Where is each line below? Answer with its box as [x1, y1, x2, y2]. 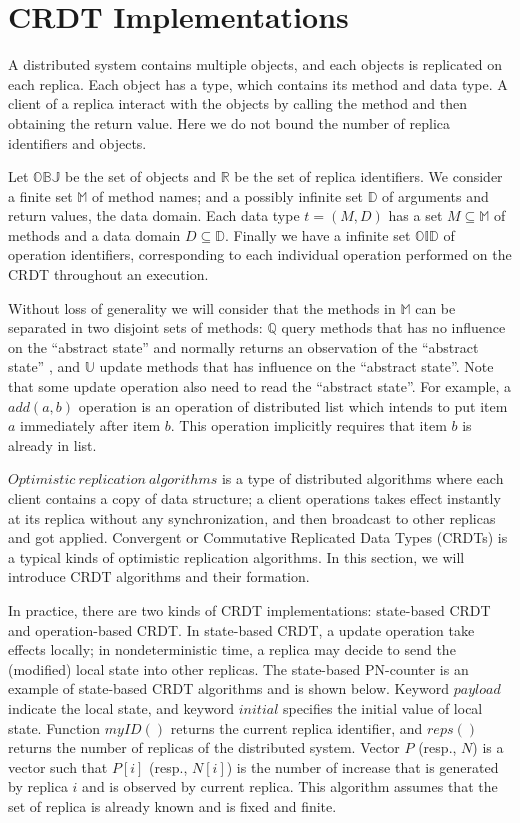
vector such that [8, 756, 108, 777]
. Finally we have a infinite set [225, 224, 411, 245]
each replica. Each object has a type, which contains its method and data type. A [8, 73, 508, 94]
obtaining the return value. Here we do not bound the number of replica [8, 112, 451, 133]
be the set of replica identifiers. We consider [234, 166, 503, 187]
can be [415, 297, 456, 318]
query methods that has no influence [281, 317, 506, 338]
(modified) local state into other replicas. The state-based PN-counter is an [8, 658, 469, 679]
